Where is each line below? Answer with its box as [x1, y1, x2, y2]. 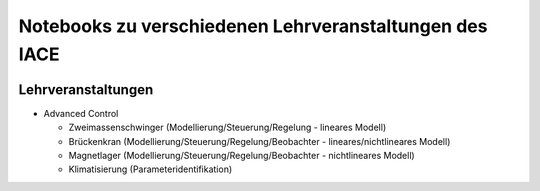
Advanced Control [43, 107, 119, 119]
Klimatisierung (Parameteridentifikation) [68, 163, 233, 175]
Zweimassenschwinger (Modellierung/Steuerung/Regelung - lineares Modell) [68, 121, 387, 134]
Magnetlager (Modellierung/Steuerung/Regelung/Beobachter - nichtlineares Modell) [68, 150, 415, 162]
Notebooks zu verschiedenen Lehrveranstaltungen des [18, 15, 488, 37]
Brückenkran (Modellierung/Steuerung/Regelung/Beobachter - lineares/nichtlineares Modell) [68, 135, 451, 147]
